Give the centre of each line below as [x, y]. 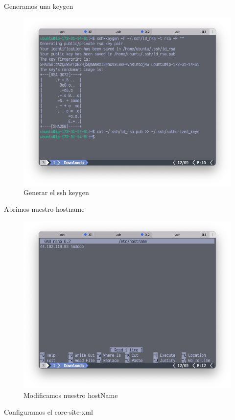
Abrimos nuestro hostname [44, 209]
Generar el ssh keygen [56, 192]
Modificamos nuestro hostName [71, 395]
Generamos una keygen [39, 6]
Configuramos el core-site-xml [48, 411]
